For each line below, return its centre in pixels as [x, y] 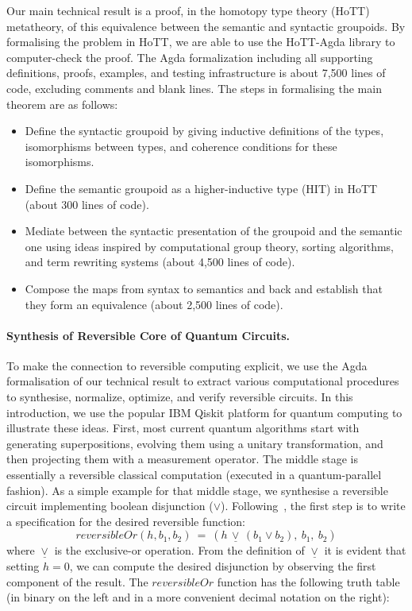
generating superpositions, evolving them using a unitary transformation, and [195, 443]
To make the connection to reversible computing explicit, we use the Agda [187, 365]
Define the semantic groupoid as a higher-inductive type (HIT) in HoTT [201, 188]
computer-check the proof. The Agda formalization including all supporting [190, 57]
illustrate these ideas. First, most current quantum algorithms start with [183, 428]
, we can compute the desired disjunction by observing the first [223, 566]
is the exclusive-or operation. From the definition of [179, 550]
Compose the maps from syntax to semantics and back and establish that [204, 288]
